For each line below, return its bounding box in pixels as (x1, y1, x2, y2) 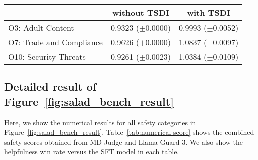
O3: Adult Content (8, 22, 74, 33)
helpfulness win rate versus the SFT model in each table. (4, 146, 179, 157)
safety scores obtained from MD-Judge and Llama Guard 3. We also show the (4, 136, 243, 147)
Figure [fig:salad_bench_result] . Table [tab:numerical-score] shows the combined (4, 127, 254, 137)
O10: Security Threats (8, 51, 86, 62)
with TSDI (187, 7, 230, 18)
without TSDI (112, 7, 169, 18)
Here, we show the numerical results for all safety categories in (4, 117, 196, 127)
